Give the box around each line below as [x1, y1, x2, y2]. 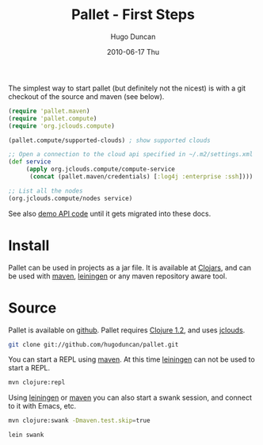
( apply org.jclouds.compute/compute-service [25, 165, 176, 174]
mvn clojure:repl [8, 378, 66, 386]
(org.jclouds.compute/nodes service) [8, 194, 133, 202]
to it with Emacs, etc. [8, 401, 77, 411]
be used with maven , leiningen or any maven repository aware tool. [8, 271, 227, 281]
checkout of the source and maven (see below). [8, 91, 165, 101]
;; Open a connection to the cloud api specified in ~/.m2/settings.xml [8, 151, 253, 159]
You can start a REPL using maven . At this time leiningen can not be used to [8, 355, 255, 364]
